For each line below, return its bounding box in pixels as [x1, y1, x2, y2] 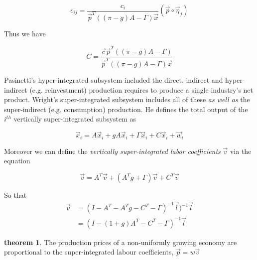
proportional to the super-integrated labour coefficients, [4, 247, 174, 257]
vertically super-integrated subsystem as [13, 114, 136, 124]
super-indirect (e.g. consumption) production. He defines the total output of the [4, 104, 248, 114]
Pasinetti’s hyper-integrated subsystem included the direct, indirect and [4, 75, 223, 85]
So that [4, 189, 27, 200]
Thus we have [4, 28, 46, 39]
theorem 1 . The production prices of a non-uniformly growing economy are [4, 237, 237, 247]
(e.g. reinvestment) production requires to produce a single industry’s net [29, 84, 254, 95]
